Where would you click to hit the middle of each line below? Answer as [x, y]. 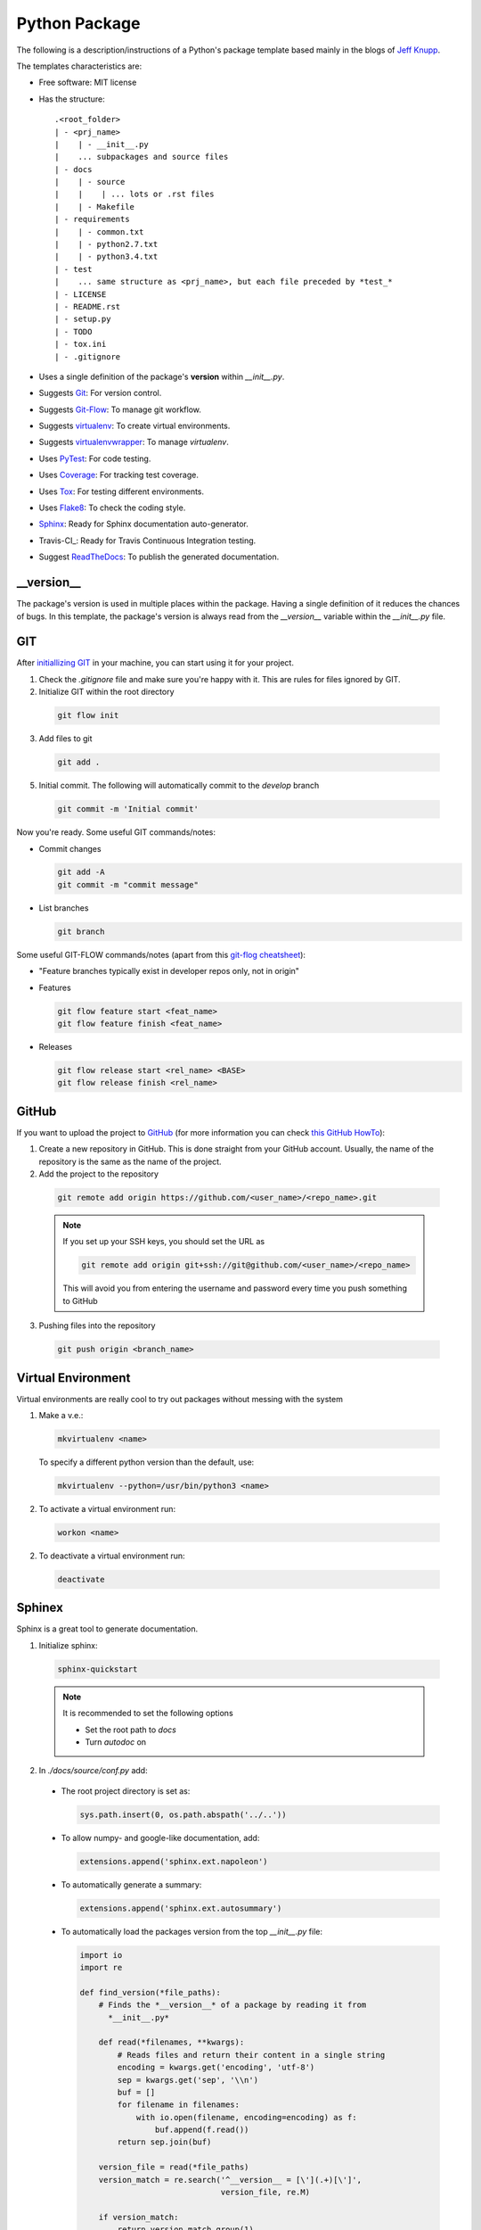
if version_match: [139, 2217]
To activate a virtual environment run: [107, 1508]
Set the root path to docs [131, 1730]
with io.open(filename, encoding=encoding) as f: [246, 2117]
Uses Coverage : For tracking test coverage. [119, 475]
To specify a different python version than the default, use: [147, 1462]
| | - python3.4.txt [106, 257]
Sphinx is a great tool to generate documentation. [107, 1629]
